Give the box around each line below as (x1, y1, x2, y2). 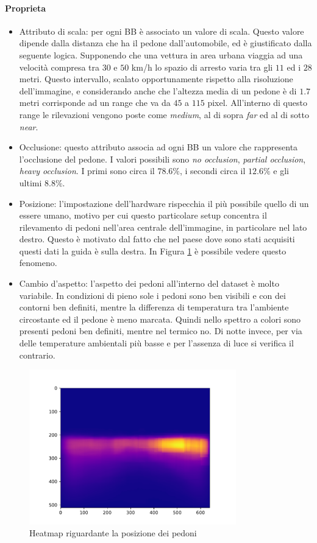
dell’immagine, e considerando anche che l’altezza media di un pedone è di (19, 84, 297, 97)
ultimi (19, 176, 42, 189)
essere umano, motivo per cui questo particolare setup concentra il (19, 209, 267, 222)
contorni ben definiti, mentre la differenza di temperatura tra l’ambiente (19, 301, 289, 314)
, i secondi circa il (179, 164, 246, 177)
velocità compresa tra (19, 60, 99, 73)
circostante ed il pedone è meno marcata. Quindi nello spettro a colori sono (19, 312, 301, 325)
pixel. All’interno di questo (207, 96, 307, 109)
